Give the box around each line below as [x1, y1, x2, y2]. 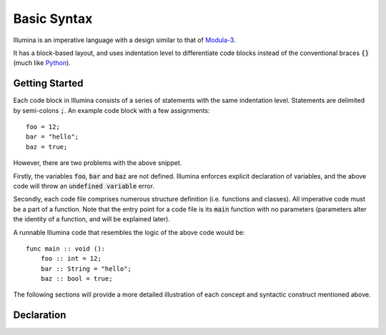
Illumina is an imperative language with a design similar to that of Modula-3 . [13, 36, 236, 44]
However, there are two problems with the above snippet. [13, 159, 182, 167]
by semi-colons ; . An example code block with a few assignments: [13, 106, 210, 114]
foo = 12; [26, 123, 60, 131]
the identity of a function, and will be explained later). [13, 215, 171, 224]
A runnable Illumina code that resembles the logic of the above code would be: [13, 228, 245, 236]
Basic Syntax [13, 11, 93, 26]
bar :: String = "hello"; [40, 264, 132, 273]
